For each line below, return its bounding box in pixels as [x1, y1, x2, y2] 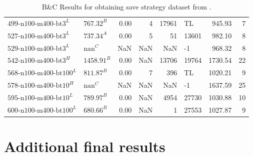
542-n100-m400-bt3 [7, 57, 66, 65]
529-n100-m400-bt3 [7, 45, 66, 52]
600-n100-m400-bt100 [7, 107, 73, 114]
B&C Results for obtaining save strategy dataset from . [41, 1, 211, 11]
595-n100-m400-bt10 [7, 94, 69, 102]
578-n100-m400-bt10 [7, 82, 69, 90]
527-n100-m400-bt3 [7, 32, 66, 40]
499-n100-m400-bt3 [7, 20, 66, 27]
